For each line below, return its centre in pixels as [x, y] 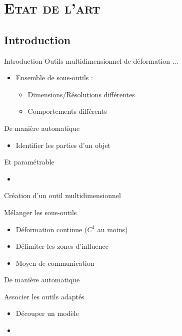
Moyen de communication [55, 263]
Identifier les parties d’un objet [63, 145]
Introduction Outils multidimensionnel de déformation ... [91, 60]
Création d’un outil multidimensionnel [62, 195]
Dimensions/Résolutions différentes [81, 94]
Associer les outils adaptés [44, 296]
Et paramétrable [29, 162]
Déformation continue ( [51, 229]
